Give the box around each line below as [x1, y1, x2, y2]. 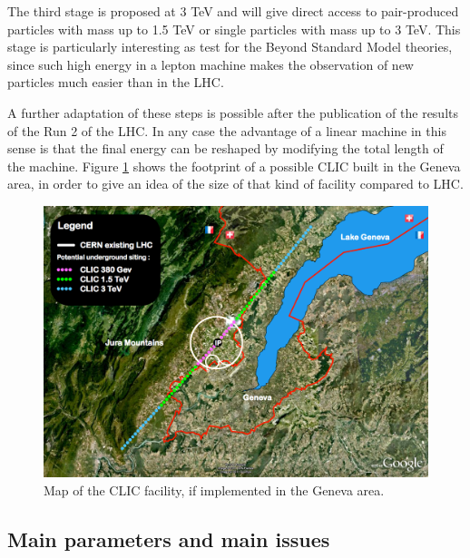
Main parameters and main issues [7, 524, 330, 553]
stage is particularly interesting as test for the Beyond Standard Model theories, [7, 37, 453, 56]
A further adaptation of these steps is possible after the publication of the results [7, 103, 459, 122]
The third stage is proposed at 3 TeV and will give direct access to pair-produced [7, 2, 459, 20]
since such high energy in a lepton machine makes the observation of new [7, 54, 414, 73]
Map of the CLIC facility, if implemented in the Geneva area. [44, 480, 385, 499]
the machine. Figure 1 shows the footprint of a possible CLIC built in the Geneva [7, 156, 461, 175]
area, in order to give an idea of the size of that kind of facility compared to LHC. [7, 174, 464, 193]
